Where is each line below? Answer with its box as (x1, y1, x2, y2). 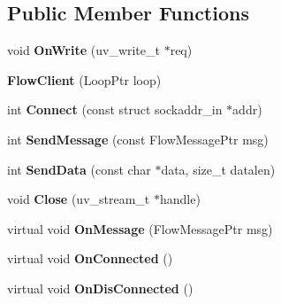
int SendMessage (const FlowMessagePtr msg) (7, 129, 269, 148)
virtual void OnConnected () (7, 249, 173, 268)
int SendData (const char (7, 160, 151, 178)
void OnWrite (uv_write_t (7, 41, 160, 59)
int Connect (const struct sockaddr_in (7, 100, 223, 119)
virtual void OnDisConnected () (7, 278, 194, 297)
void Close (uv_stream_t (7, 190, 150, 208)
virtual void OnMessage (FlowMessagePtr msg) (7, 219, 273, 238)
